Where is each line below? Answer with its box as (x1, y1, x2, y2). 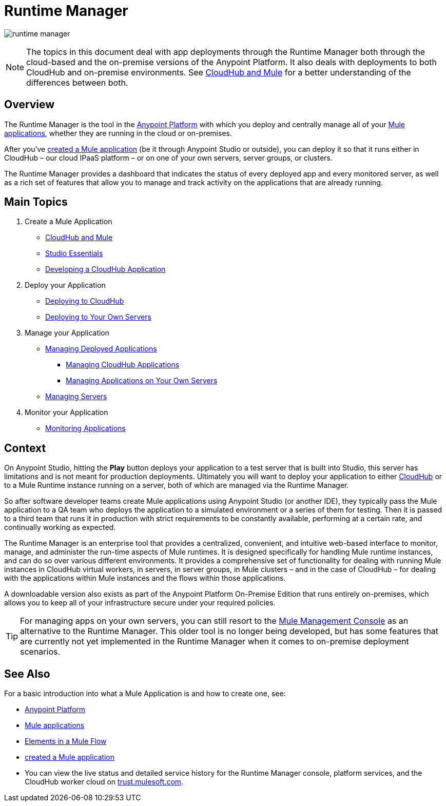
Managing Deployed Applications (45, 344, 157, 353)
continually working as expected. (4, 523, 116, 532)
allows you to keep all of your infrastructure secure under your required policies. (4, 598, 276, 607)
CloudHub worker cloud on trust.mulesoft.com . (25, 777, 184, 787)
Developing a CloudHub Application (45, 265, 166, 274)
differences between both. (26, 77, 128, 88)
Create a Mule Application (25, 217, 112, 226)
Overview (4, 98, 55, 111)
